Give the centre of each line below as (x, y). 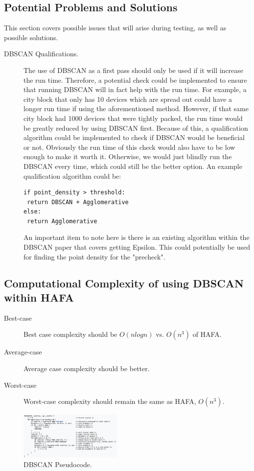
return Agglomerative (62, 221)
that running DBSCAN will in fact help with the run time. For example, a (135, 89)
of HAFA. (207, 334)
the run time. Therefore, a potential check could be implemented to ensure (135, 80)
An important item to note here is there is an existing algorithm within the (137, 237)
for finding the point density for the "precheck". (94, 256)
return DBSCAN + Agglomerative (78, 202)
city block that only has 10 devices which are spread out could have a (128, 99)
